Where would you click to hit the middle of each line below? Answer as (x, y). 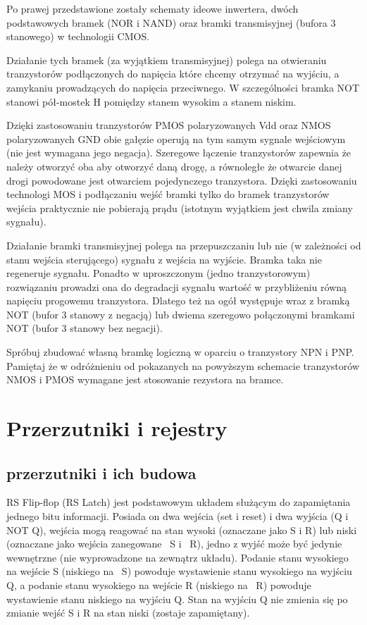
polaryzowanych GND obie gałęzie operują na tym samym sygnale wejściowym (176, 138)
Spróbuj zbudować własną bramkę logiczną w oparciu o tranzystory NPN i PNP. (180, 352)
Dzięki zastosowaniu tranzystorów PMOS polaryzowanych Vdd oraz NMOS (169, 125)
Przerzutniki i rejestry (117, 428)
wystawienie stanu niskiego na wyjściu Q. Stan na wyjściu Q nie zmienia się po (177, 599)
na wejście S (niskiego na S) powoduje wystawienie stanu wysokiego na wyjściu (179, 571)
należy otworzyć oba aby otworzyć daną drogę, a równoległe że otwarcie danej (174, 166)
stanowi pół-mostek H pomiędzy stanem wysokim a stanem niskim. (151, 101)
